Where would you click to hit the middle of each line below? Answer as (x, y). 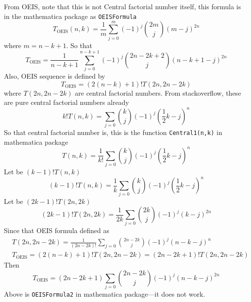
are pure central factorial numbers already (67, 102)
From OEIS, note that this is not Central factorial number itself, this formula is (123, 6)
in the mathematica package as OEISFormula (70, 16)
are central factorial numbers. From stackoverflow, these (158, 92)
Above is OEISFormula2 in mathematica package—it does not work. (105, 294)
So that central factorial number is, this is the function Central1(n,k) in (113, 132)
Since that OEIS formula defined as (57, 230)
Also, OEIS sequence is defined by (55, 76)
